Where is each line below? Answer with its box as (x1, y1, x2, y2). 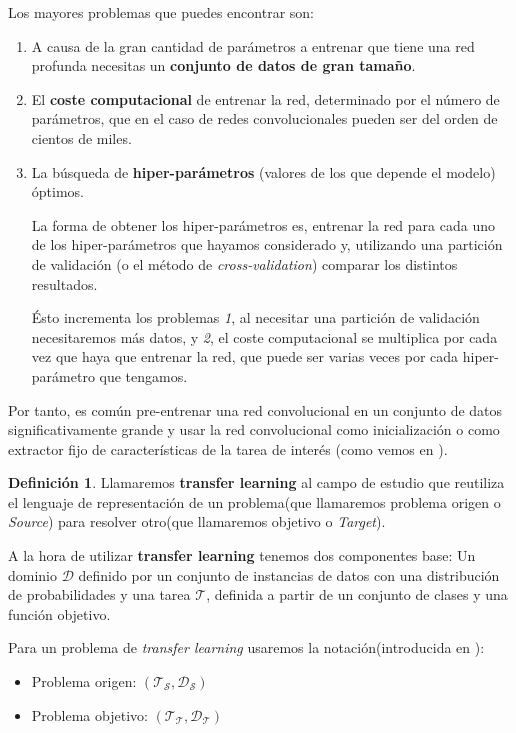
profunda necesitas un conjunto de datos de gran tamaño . (31, 55, 416, 76)
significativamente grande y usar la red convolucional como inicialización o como (8, 419, 500, 440)
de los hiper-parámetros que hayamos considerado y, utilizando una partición (31, 234, 503, 255)
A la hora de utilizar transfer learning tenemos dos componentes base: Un (8, 545, 476, 566)
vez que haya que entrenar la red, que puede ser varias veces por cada (31, 346, 459, 367)
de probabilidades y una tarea (8, 584, 191, 605)
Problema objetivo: (31, 704, 148, 725)
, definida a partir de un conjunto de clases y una (206, 584, 508, 605)
